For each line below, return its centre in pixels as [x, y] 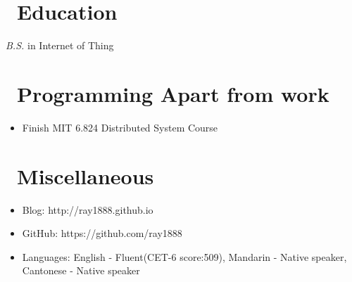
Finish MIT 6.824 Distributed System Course [120, 127]
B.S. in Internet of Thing [60, 45]
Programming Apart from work [173, 93]
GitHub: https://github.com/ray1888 [102, 233]
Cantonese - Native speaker [81, 270]
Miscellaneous [86, 175]
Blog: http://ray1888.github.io [88, 209]
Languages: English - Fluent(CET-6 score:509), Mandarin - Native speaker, [184, 256]
